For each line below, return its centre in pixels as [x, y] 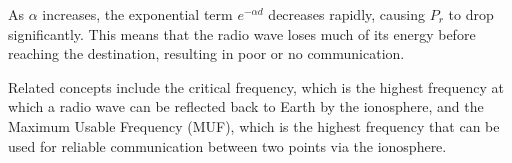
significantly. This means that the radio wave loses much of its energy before [242, 33]
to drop [471, 14]
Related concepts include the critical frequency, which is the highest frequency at [256, 86]
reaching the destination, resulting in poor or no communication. [206, 53]
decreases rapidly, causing [347, 14]
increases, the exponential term [137, 14]
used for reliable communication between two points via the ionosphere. [227, 145]
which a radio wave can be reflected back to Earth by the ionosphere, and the [246, 106]
